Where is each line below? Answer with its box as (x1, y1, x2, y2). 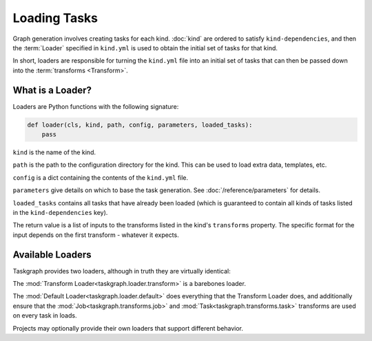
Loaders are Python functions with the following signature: (12, 102, 179, 110)
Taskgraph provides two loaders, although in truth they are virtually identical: (12, 267, 231, 275)
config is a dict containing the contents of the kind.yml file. (12, 173, 189, 182)
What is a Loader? (12, 84, 92, 96)
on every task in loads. (12, 311, 77, 320)
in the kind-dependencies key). (12, 208, 108, 216)
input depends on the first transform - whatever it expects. (12, 231, 179, 239)
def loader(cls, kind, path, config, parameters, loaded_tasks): (27, 121, 253, 129)
